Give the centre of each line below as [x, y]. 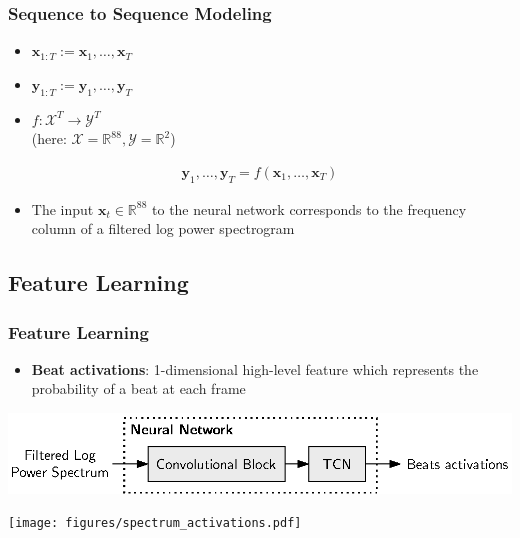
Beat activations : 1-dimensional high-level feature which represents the [255, 368]
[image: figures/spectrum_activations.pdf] [155, 523]
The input [62, 208]
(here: [49, 138]
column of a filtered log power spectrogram [163, 228]
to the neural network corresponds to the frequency [309, 208]
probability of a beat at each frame [138, 388]
